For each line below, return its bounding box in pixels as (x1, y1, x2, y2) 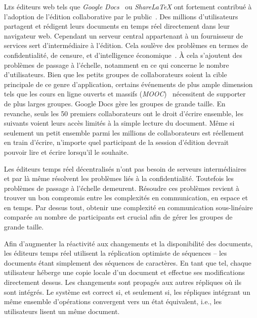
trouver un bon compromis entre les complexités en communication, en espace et (4, 192, 248, 203)
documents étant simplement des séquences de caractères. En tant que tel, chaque (4, 257, 252, 268)
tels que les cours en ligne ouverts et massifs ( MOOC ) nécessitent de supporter (4, 89, 246, 99)
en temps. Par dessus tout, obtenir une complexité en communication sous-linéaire (4, 202, 253, 212)
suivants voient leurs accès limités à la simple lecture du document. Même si (4, 118, 235, 128)
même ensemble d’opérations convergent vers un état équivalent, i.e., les (4, 296, 222, 307)
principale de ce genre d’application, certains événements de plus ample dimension (4, 79, 253, 89)
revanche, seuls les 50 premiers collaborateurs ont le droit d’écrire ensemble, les (4, 108, 244, 118)
